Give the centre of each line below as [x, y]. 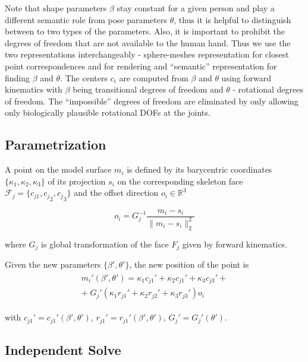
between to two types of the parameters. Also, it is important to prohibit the [145, 31]
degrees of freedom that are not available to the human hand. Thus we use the [148, 42]
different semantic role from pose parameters [86, 19]
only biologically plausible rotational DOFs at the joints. [108, 112]
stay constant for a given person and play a [196, 8]
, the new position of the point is [189, 264]
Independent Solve [63, 350]
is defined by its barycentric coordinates [199, 169]
